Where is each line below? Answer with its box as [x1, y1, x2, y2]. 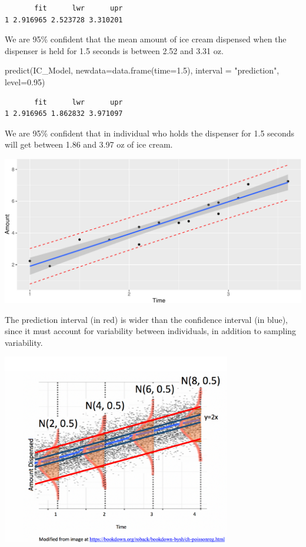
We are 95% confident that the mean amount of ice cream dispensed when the [5, 33, 287, 45]
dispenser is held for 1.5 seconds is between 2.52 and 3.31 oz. [5, 44, 224, 56]
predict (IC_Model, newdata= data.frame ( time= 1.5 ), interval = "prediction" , [5, 64, 280, 76]
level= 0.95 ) [5, 75, 45, 88]
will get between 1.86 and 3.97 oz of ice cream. [5, 138, 173, 151]
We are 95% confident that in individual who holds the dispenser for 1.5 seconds [5, 126, 295, 139]
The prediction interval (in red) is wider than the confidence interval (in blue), [5, 313, 288, 325]
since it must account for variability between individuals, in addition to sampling [5, 325, 297, 337]
